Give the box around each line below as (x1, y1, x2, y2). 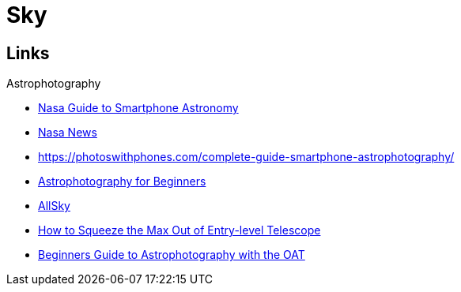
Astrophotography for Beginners (38, 174, 206, 189)
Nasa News (38, 125, 97, 140)
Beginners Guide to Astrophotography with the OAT (38, 248, 305, 262)
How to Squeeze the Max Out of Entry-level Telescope (38, 223, 321, 238)
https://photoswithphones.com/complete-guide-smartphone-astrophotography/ (38, 150, 455, 164)
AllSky (38, 199, 70, 213)
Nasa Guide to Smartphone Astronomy (38, 101, 239, 115)
